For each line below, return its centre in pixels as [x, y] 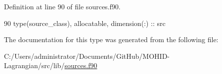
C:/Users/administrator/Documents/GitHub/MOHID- [87, 56]
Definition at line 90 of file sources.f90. [62, 6]
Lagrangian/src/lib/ [34, 65]
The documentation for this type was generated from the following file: [111, 39]
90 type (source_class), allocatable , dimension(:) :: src [85, 23]
